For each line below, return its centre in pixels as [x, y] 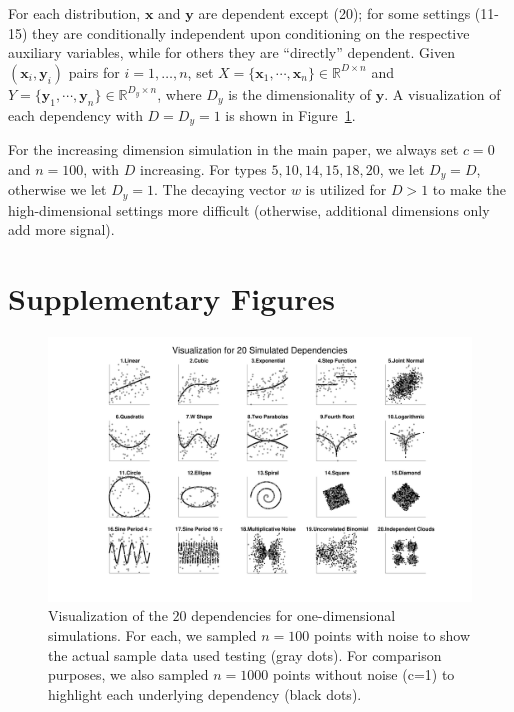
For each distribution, [74, 13]
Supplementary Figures [171, 297]
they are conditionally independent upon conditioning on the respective [251, 32]
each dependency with [75, 114]
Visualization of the [108, 615]
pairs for [94, 71]
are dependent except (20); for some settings [334, 13]
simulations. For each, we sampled [152, 635]
